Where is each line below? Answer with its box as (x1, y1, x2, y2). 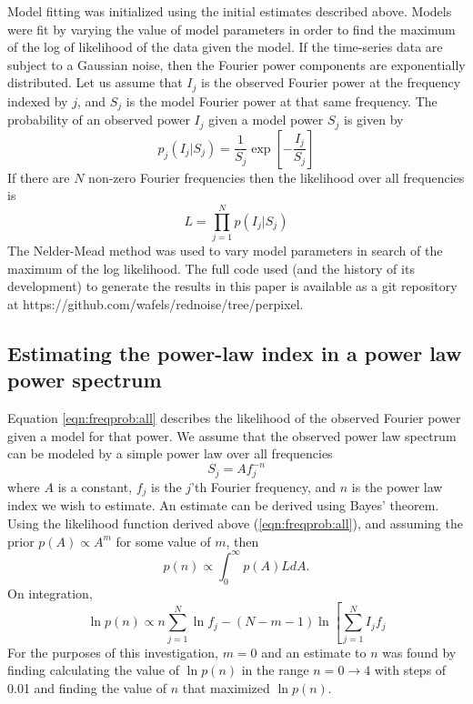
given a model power (208, 110, 324, 129)
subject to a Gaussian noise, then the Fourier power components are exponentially (7, 55, 466, 74)
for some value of (116, 531, 211, 550)
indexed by (7, 91, 68, 110)
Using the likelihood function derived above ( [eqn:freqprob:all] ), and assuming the (7, 514, 463, 533)
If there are (7, 167, 70, 186)
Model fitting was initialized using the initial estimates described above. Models (7, 2, 452, 20)
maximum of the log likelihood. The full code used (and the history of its (7, 258, 415, 277)
